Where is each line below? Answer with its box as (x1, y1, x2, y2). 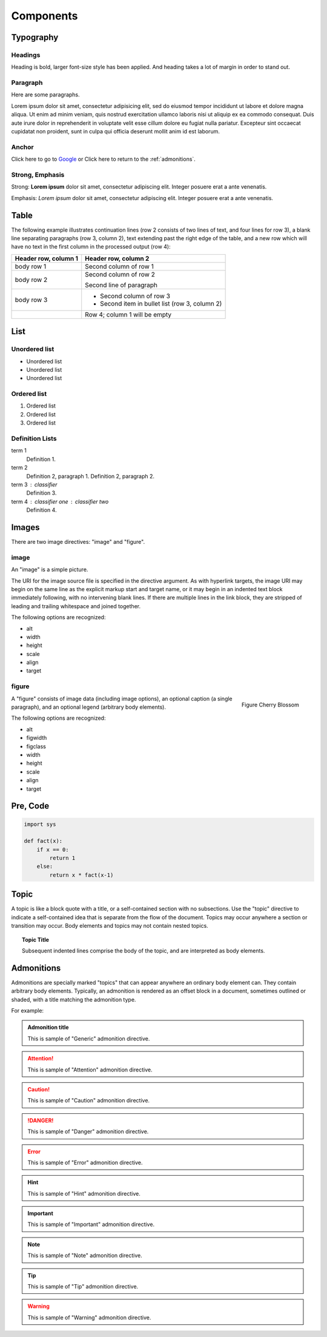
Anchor (11, 142, 34, 151)
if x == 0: (36, 846, 69, 853)
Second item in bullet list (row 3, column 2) (100, 299, 222, 307)
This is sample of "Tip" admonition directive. (27, 1283, 139, 1290)
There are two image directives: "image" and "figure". (11, 538, 145, 546)
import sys (24, 820, 56, 828)
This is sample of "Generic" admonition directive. (27, 1034, 150, 1042)
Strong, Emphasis (11, 170, 65, 179)
